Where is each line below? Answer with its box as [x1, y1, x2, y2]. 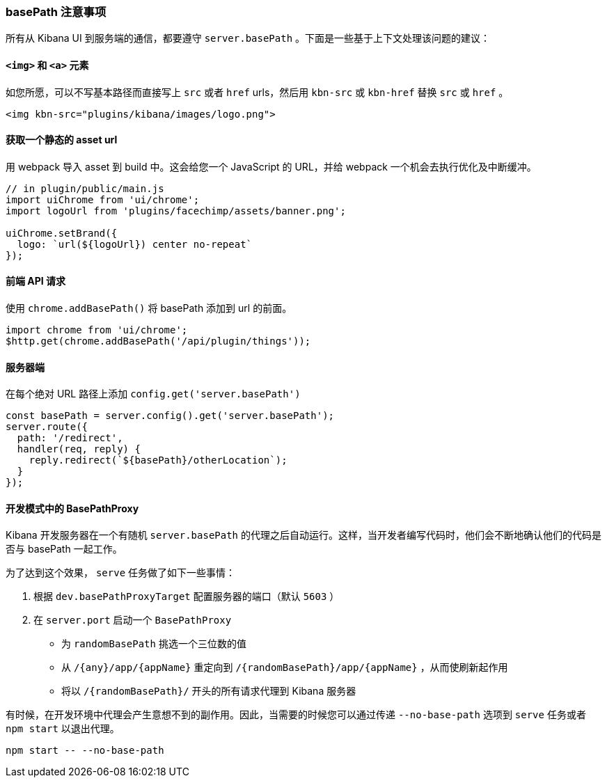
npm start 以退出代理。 [6, 722, 120, 735]
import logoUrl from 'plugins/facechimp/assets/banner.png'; [6, 205, 346, 216]
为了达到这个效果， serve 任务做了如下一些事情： [6, 567, 236, 579]
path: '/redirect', [17, 432, 123, 444]
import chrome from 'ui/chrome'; [6, 324, 188, 336]
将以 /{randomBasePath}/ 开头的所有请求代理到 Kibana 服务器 [61, 685, 356, 697]
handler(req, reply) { [17, 443, 141, 455]
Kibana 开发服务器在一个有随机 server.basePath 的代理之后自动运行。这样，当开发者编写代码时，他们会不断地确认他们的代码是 [6, 529, 601, 541]
